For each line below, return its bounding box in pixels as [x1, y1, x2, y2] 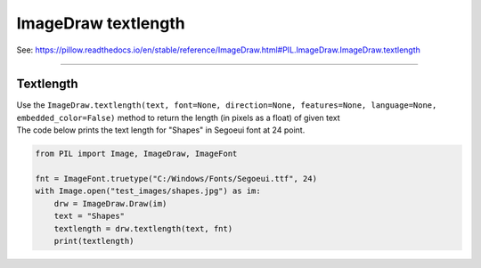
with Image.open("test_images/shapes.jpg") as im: [35, 186, 262, 196]
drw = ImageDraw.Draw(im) [53, 199, 167, 208]
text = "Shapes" [53, 211, 125, 222]
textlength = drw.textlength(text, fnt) [53, 223, 233, 233]
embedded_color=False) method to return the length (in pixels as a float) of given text [16, 112, 340, 123]
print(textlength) [53, 236, 135, 246]
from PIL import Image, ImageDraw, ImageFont [35, 149, 238, 159]
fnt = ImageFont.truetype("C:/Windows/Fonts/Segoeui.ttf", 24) [35, 174, 318, 183]
